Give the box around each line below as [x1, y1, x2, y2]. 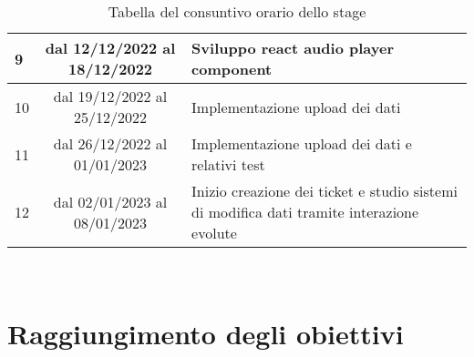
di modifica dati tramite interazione [191, 201, 419, 222]
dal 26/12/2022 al [53, 133, 168, 154]
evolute [191, 222, 237, 243]
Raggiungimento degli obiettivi [7, 314, 404, 352]
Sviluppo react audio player [191, 37, 394, 58]
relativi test [191, 154, 265, 175]
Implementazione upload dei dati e [191, 133, 412, 154]
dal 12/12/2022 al [45, 37, 176, 58]
